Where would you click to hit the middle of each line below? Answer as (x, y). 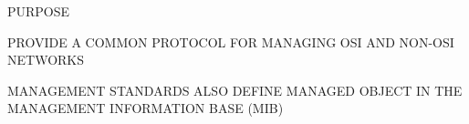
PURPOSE (39, 11)
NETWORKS (46, 60)
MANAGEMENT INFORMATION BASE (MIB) (146, 108)
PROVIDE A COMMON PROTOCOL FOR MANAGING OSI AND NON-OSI (231, 41)
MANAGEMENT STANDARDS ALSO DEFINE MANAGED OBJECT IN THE (235, 90)
